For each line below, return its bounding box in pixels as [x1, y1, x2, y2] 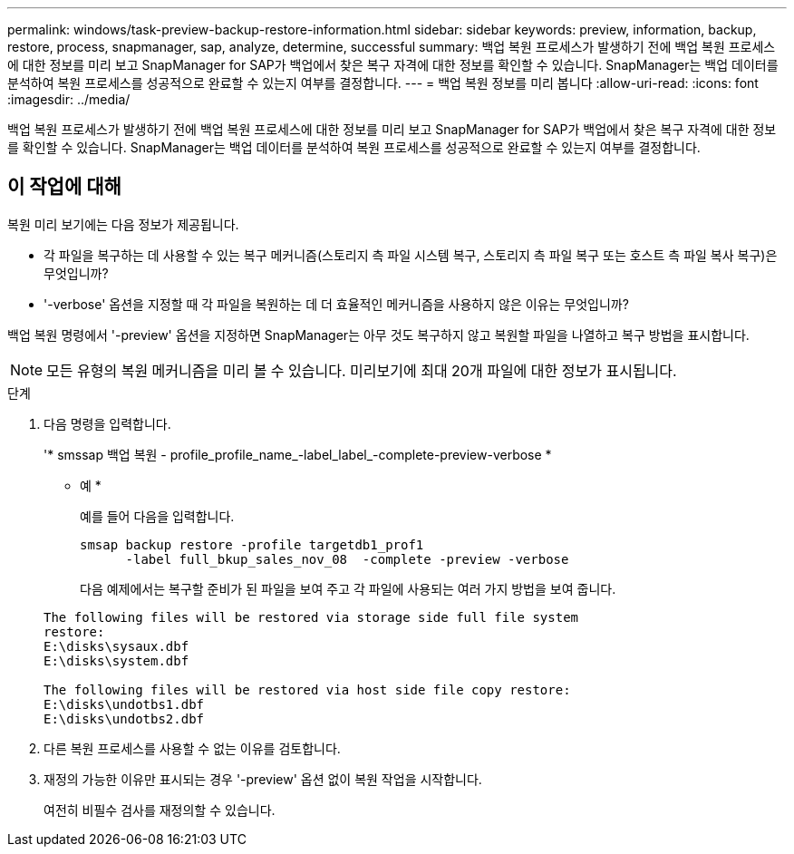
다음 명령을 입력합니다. [44, 415, 171, 432]
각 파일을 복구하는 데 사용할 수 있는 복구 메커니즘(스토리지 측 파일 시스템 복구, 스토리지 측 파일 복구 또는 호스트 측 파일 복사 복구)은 [44, 247, 778, 263]
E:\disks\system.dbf [44, 653, 189, 668]
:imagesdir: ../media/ [7, 92, 131, 107]
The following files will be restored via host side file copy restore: [44, 682, 571, 697]
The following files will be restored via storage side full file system [44, 609, 579, 625]
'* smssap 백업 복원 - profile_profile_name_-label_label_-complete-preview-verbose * [44, 446, 552, 462]
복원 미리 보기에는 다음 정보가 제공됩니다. [7, 216, 239, 232]
